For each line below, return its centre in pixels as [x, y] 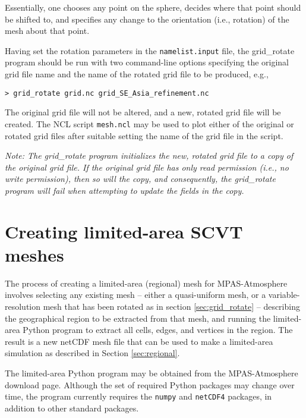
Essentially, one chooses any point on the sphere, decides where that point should [153, 7]
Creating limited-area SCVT [124, 231]
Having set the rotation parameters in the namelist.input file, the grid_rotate [150, 50]
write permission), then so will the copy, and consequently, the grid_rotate [140, 179]
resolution [23, 306]
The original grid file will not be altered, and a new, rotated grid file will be [143, 112]
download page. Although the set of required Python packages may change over [150, 384]
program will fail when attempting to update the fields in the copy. [124, 190]
